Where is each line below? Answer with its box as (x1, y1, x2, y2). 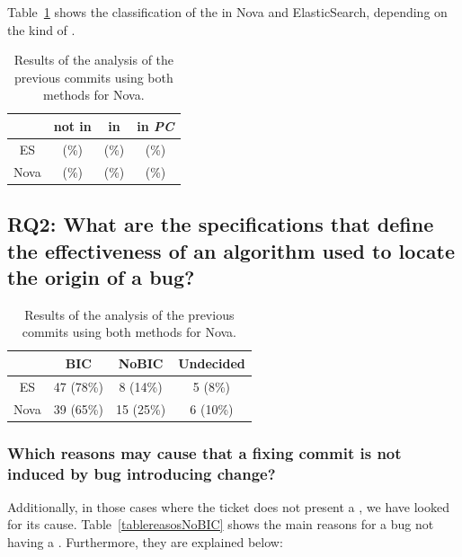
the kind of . (7, 20, 76, 39)
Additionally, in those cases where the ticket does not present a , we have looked (7, 497, 449, 516)
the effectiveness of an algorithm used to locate (7, 236, 455, 264)
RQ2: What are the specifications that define (7, 210, 434, 238)
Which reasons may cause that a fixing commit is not (7, 441, 402, 464)
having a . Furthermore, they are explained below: (7, 533, 283, 552)
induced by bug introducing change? (7, 462, 276, 484)
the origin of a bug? (7, 262, 195, 290)
